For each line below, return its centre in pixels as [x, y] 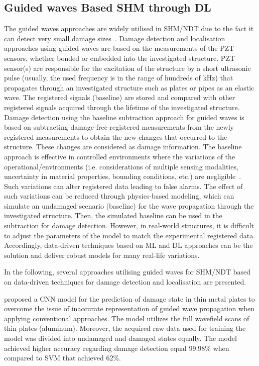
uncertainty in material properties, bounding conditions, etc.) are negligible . [123, 176]
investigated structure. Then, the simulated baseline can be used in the [113, 215]
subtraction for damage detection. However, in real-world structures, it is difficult [129, 225]
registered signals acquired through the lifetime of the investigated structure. [122, 107]
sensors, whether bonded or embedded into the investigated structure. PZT [120, 58]
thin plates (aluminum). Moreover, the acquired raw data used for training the [125, 328]
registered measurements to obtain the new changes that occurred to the [116, 136]
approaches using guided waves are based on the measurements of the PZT [119, 48]
